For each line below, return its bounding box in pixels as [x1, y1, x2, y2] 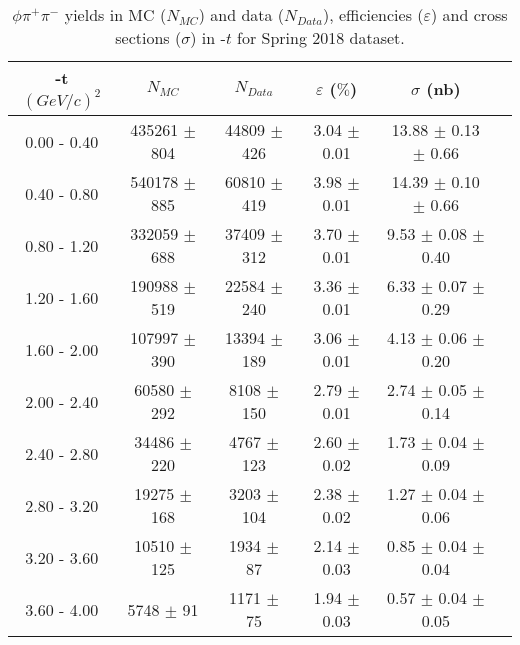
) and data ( [198, 3, 285, 26]
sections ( [115, 26, 182, 49]
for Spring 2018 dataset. [236, 26, 405, 49]
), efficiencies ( [323, 3, 424, 26]
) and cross [430, 3, 508, 26]
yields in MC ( [64, 3, 167, 26]
